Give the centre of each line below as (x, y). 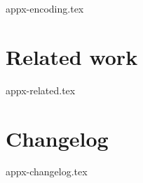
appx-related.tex (41, 90)
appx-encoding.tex (45, 8)
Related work (72, 56)
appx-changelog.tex (47, 171)
